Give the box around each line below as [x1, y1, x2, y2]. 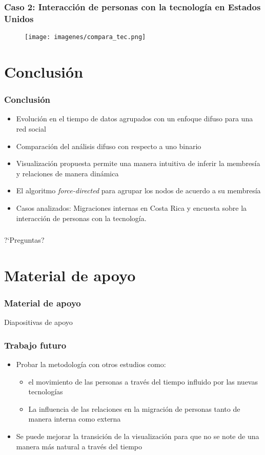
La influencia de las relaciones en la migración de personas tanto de [28, 403, 240, 414]
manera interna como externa [28, 413, 121, 424]
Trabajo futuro [4, 338, 67, 351]
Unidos [4, 12, 34, 25]
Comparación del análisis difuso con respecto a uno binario [16, 140, 201, 151]
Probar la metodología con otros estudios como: [16, 359, 166, 370]
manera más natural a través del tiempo [16, 441, 142, 451]
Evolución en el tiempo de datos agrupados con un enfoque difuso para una [16, 113, 253, 124]
